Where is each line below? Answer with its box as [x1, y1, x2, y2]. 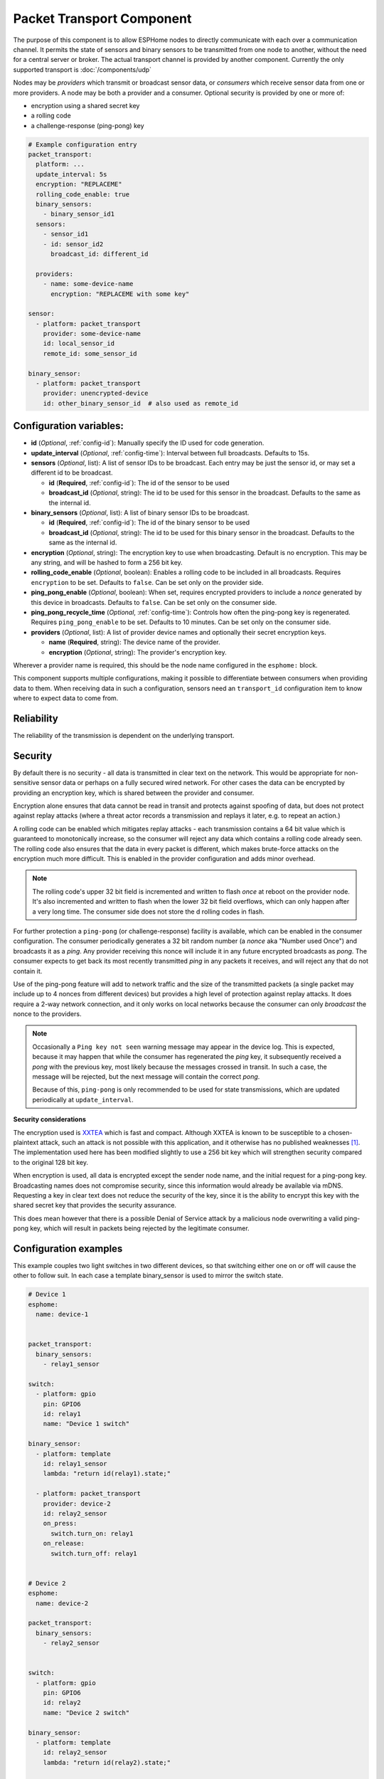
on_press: [43, 1519, 78, 1528]
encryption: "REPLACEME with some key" [50, 290, 190, 298]
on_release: [43, 1539, 85, 1548]
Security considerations [13, 1115, 87, 1124]
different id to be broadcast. [31, 468, 113, 477]
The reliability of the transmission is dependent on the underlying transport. [13, 731, 235, 739]
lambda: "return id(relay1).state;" [43, 1469, 171, 1478]
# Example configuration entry [28, 140, 138, 149]
